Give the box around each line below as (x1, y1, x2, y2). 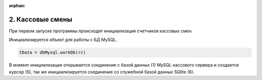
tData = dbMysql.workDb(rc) (19, 50, 86, 55)
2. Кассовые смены (9, 15, 72, 24)
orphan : (9, 3, 26, 8)
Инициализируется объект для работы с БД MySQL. (9, 37, 117, 43)
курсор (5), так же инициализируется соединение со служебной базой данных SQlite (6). (9, 69, 195, 75)
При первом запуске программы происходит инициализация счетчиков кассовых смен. (9, 28, 193, 34)
